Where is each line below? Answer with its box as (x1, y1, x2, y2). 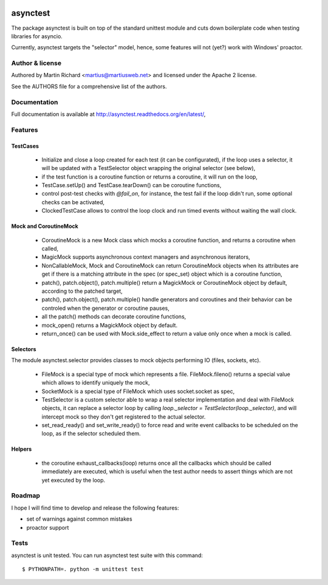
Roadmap (11, 491, 41, 500)
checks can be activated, (41, 198, 105, 206)
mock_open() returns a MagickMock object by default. (41, 321, 178, 329)
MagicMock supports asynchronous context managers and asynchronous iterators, (41, 253, 250, 261)
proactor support (26, 524, 69, 531)
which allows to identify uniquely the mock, (41, 379, 150, 386)
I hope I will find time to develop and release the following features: (11, 504, 179, 511)
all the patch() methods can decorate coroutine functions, (41, 313, 186, 320)
